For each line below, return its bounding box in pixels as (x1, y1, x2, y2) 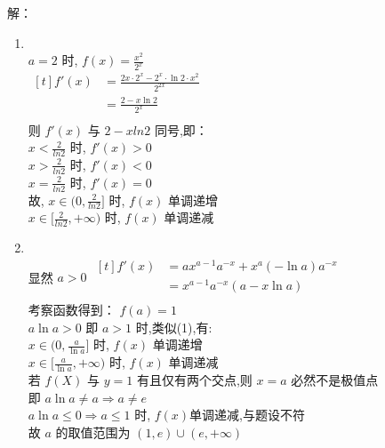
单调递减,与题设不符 (189, 405, 305, 424)
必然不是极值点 (291, 370, 379, 388)
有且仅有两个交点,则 (136, 370, 253, 388)
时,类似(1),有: (135, 317, 213, 336)
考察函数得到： (28, 300, 116, 319)
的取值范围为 (55, 422, 131, 441)
